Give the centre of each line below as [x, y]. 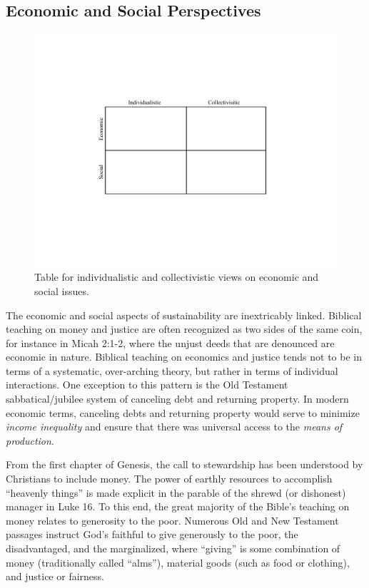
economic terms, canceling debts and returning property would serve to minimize [183, 412]
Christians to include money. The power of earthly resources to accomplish [169, 479]
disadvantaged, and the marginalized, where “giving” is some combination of [173, 548]
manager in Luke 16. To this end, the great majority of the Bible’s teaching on [178, 506]
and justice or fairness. [55, 576]
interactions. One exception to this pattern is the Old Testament [147, 385]
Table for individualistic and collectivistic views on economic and [177, 277]
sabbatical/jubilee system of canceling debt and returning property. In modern [177, 399]
